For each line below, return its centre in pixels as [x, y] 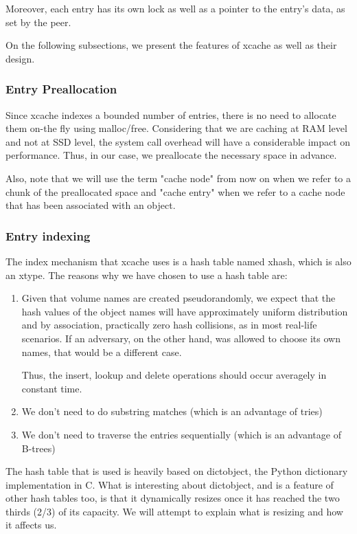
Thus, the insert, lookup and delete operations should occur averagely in [174, 375]
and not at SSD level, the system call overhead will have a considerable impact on [178, 141]
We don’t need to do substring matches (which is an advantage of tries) [172, 411]
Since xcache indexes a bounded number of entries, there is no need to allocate [171, 114]
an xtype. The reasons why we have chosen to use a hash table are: [147, 275]
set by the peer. [38, 22]
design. [20, 58]
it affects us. [31, 525]
